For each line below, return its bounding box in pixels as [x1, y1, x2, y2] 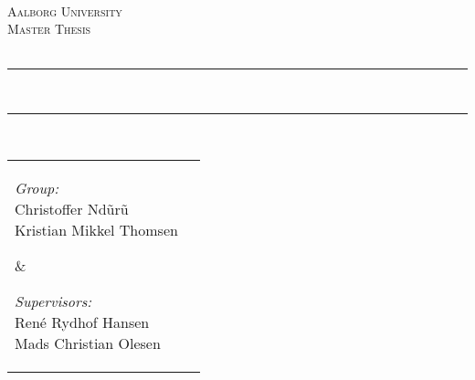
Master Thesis [7, 19, 91, 38]
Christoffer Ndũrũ [15, 197, 129, 219]
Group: [15, 176, 59, 198]
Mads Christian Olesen [15, 332, 161, 354]
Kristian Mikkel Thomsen [15, 218, 178, 240]
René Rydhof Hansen [15, 311, 150, 332]
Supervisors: [15, 290, 92, 311]
